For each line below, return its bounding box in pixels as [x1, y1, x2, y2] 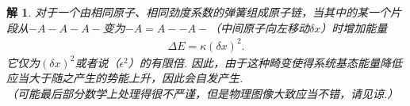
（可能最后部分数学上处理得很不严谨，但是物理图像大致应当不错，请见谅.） [6, 85, 399, 101]
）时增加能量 [320, 19, 388, 36]
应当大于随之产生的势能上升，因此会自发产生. [6, 70, 243, 86]
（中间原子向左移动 [209, 19, 309, 36]
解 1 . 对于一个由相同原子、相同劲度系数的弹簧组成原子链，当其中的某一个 [6, 4, 390, 20]
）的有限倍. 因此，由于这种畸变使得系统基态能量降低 [128, 54, 403, 70]
